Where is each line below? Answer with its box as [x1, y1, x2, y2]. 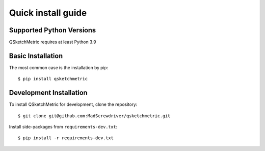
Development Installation [9, 89, 88, 97]
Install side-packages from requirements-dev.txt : [9, 124, 118, 130]
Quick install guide [9, 7, 87, 18]
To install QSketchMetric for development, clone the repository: [9, 101, 137, 107]
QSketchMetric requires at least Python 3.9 [9, 39, 97, 45]
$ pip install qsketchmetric [18, 76, 88, 82]
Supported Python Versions [9, 26, 96, 34]
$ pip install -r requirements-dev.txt [18, 135, 114, 141]
